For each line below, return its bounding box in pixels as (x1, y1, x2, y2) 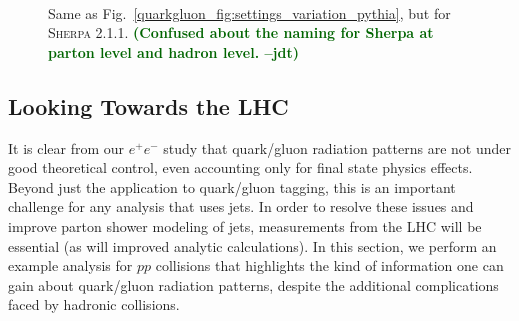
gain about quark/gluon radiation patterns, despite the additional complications (8, 274, 499, 295)
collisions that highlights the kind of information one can (155, 255, 504, 276)
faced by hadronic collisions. (8, 294, 180, 315)
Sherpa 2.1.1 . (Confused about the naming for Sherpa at (48, 22, 434, 43)
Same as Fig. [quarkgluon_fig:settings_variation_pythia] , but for (48, 2, 451, 23)
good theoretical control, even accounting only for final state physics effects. (8, 157, 473, 178)
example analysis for (8, 255, 133, 276)
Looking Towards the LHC (8, 90, 289, 121)
